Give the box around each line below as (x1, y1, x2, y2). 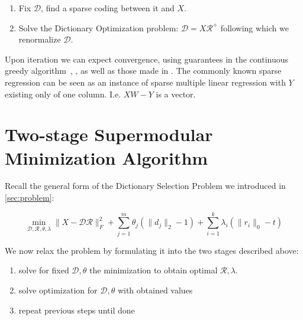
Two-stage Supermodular (5, 122, 213, 146)
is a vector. (156, 87, 196, 100)
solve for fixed (18, 264, 69, 276)
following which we (220, 21, 289, 34)
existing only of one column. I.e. (5, 87, 121, 100)
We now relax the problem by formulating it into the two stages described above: (5, 244, 299, 256)
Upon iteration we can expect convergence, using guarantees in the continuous (5, 53, 289, 65)
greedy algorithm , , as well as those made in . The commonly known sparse (5, 64, 282, 77)
